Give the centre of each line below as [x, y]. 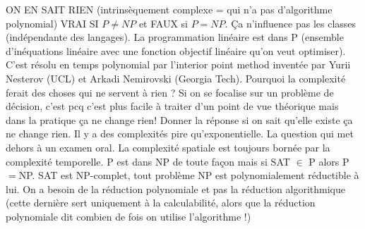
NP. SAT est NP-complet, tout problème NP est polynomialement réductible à [189, 175]
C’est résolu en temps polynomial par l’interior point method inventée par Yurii [178, 64]
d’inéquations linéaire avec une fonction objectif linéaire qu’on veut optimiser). [176, 50]
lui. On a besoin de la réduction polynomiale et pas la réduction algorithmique [176, 188]
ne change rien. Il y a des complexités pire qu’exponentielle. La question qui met [180, 134]
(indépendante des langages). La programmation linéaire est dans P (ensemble [175, 37]
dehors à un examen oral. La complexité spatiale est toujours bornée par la [168, 147]
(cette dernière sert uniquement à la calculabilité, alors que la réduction [161, 203]
